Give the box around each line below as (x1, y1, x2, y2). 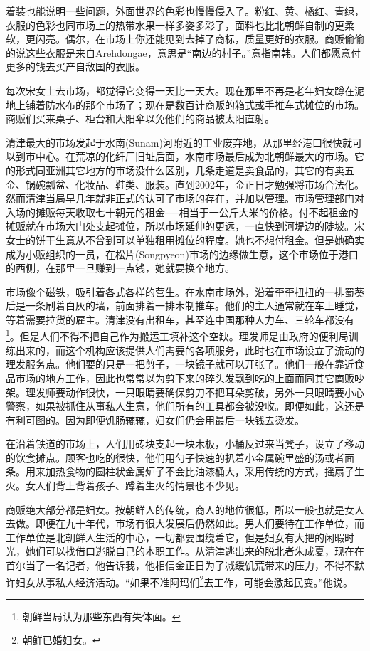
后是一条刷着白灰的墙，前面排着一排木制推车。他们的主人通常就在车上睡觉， (6, 298, 364, 313)
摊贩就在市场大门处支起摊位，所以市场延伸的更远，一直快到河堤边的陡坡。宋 (6, 218, 364, 233)
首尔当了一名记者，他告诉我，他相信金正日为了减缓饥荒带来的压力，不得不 (6, 558, 354, 573)
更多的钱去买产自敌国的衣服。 (6, 59, 145, 74)
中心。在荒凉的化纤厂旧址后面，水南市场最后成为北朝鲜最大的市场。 (35, 149, 354, 164)
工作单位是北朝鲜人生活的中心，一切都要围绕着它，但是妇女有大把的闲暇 (6, 529, 344, 544)
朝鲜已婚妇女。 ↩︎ (22, 633, 101, 647)
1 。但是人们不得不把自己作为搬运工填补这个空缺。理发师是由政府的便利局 (6, 327, 349, 344)
